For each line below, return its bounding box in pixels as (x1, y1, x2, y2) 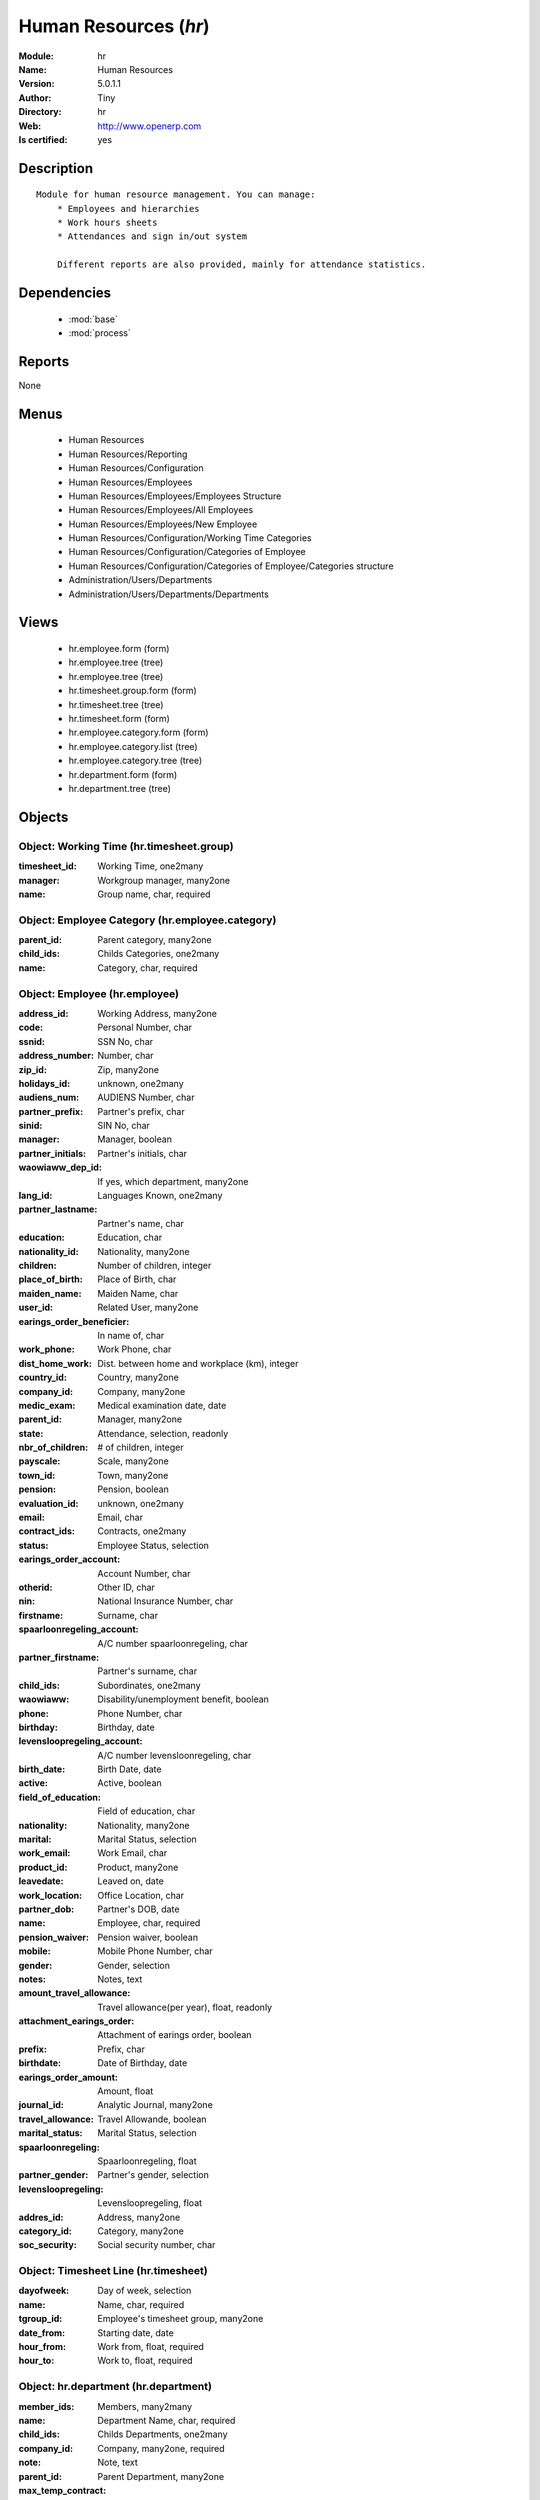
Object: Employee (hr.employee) (18, 986, 180, 1000)
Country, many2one (97, 1371, 179, 1384)
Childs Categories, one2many (97, 948, 220, 960)
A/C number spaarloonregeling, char (97, 1637, 249, 1649)
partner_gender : (18, 2169, 89, 2181)
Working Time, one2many (97, 860, 204, 872)
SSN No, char (97, 1035, 154, 1047)
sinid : (18, 1120, 43, 1132)
